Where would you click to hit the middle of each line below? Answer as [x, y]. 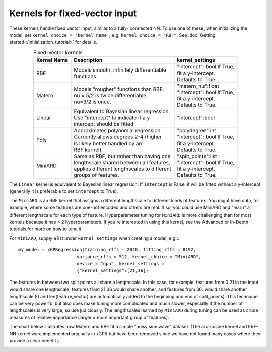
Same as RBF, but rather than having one [122, 156]
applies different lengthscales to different [122, 169]
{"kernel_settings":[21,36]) [112, 271]
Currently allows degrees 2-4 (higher [118, 137]
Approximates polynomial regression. [118, 131]
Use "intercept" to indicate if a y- [113, 118]
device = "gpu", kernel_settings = [120, 264]
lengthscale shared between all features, [122, 163]
